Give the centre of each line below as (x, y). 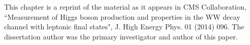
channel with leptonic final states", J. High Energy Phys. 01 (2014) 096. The (124, 27)
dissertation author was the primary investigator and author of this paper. (121, 36)
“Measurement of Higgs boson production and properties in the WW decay (122, 16)
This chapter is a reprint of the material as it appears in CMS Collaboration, (125, 7)
